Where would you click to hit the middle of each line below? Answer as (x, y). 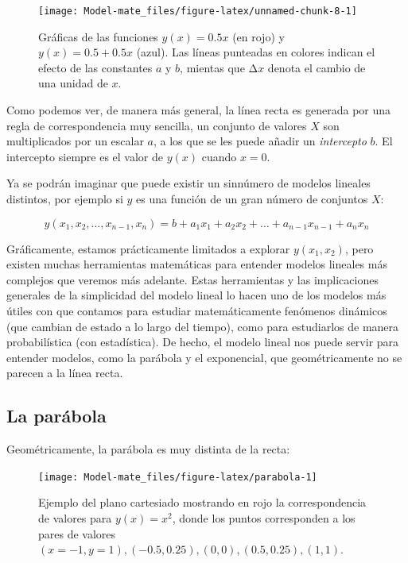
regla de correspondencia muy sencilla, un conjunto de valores (157, 125)
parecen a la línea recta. (65, 373)
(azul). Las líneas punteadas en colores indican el (256, 52)
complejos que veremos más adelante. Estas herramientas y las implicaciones (192, 279)
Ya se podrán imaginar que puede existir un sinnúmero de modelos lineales (188, 183)
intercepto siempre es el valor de (85, 156)
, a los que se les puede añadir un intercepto (260, 141)
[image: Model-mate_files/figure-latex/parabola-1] (178, 477)
